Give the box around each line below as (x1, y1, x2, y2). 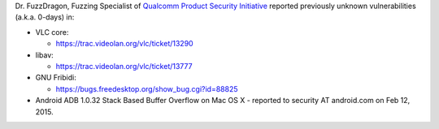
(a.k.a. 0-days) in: (15, 12, 75, 22)
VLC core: (35, 27, 69, 37)
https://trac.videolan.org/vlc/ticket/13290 (55, 39, 194, 49)
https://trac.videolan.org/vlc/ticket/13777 (55, 61, 193, 71)
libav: (35, 49, 54, 60)
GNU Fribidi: (35, 73, 76, 83)
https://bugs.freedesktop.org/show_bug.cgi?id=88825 (55, 84, 239, 93)
